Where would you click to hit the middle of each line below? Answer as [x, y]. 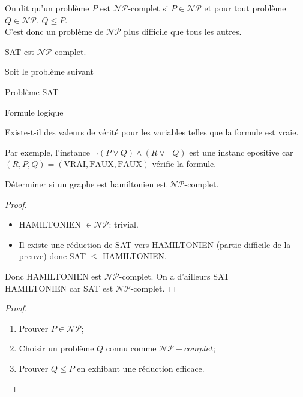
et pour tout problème [245, 8]
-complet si [148, 8]
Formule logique [34, 112]
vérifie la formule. [184, 164]
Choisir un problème [56, 348]
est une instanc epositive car [241, 152]
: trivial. [124, 224]
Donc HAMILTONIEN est [53, 276]
